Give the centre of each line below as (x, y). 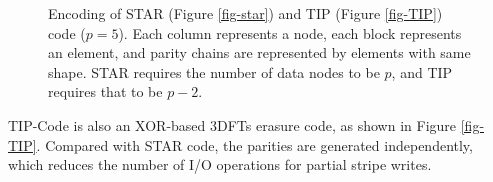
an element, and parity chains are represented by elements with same (259, 52)
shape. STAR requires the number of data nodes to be (214, 71)
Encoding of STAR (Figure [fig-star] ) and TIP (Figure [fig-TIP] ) (245, 13)
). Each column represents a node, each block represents (290, 32)
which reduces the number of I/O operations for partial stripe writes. (220, 164)
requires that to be (105, 91)
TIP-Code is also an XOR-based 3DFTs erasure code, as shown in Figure (232, 124)
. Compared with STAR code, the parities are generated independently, (254, 144)
